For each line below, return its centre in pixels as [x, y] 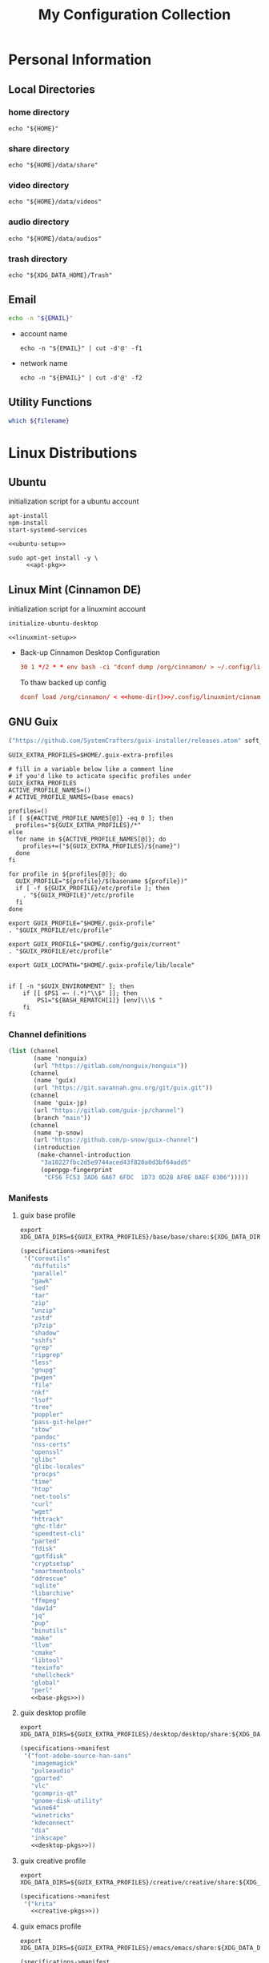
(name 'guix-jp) [60, 1103]
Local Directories [52, 89]
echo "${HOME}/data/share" [53, 166]
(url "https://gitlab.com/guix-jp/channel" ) [108, 1110]
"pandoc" [45, 1437]
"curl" [42, 1504]
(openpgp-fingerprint [76, 1170]
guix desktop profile [53, 1713]
